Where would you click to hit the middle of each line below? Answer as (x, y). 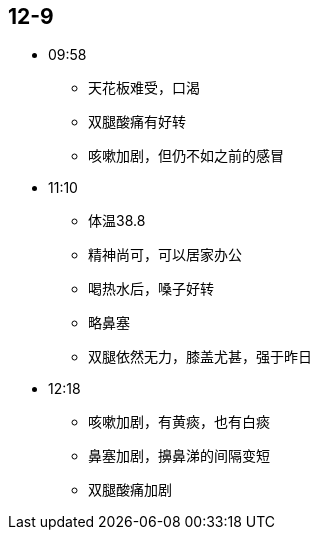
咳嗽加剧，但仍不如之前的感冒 (186, 156)
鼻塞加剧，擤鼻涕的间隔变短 (179, 456)
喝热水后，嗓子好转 (151, 289)
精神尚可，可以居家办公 (165, 255)
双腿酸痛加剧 (130, 490)
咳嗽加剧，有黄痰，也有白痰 (179, 422)
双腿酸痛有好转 (137, 122)
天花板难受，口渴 (144, 88)
